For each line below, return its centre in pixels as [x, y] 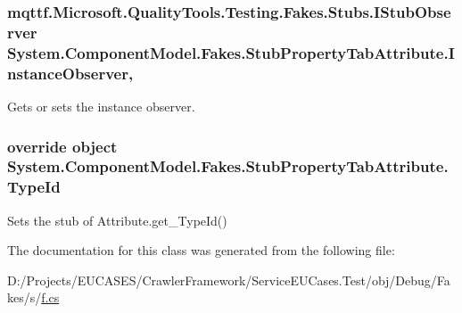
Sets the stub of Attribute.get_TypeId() [117, 220]
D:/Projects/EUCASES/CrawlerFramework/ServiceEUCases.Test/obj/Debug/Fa [229, 280]
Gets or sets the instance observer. [101, 106]
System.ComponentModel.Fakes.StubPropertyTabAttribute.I [231, 52]
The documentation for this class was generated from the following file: [201, 250]
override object [62, 146]
